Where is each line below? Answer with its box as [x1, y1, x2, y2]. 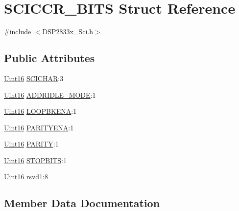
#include [4, 26, 31, 37]
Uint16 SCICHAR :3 [4, 73, 64, 83]
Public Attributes [4, 50, 95, 65]
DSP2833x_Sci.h [42, 26, 94, 37]
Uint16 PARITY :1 [4, 139, 59, 149]
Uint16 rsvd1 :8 [4, 171, 48, 182]
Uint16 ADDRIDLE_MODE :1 [4, 89, 96, 100]
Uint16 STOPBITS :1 [4, 155, 67, 165]
